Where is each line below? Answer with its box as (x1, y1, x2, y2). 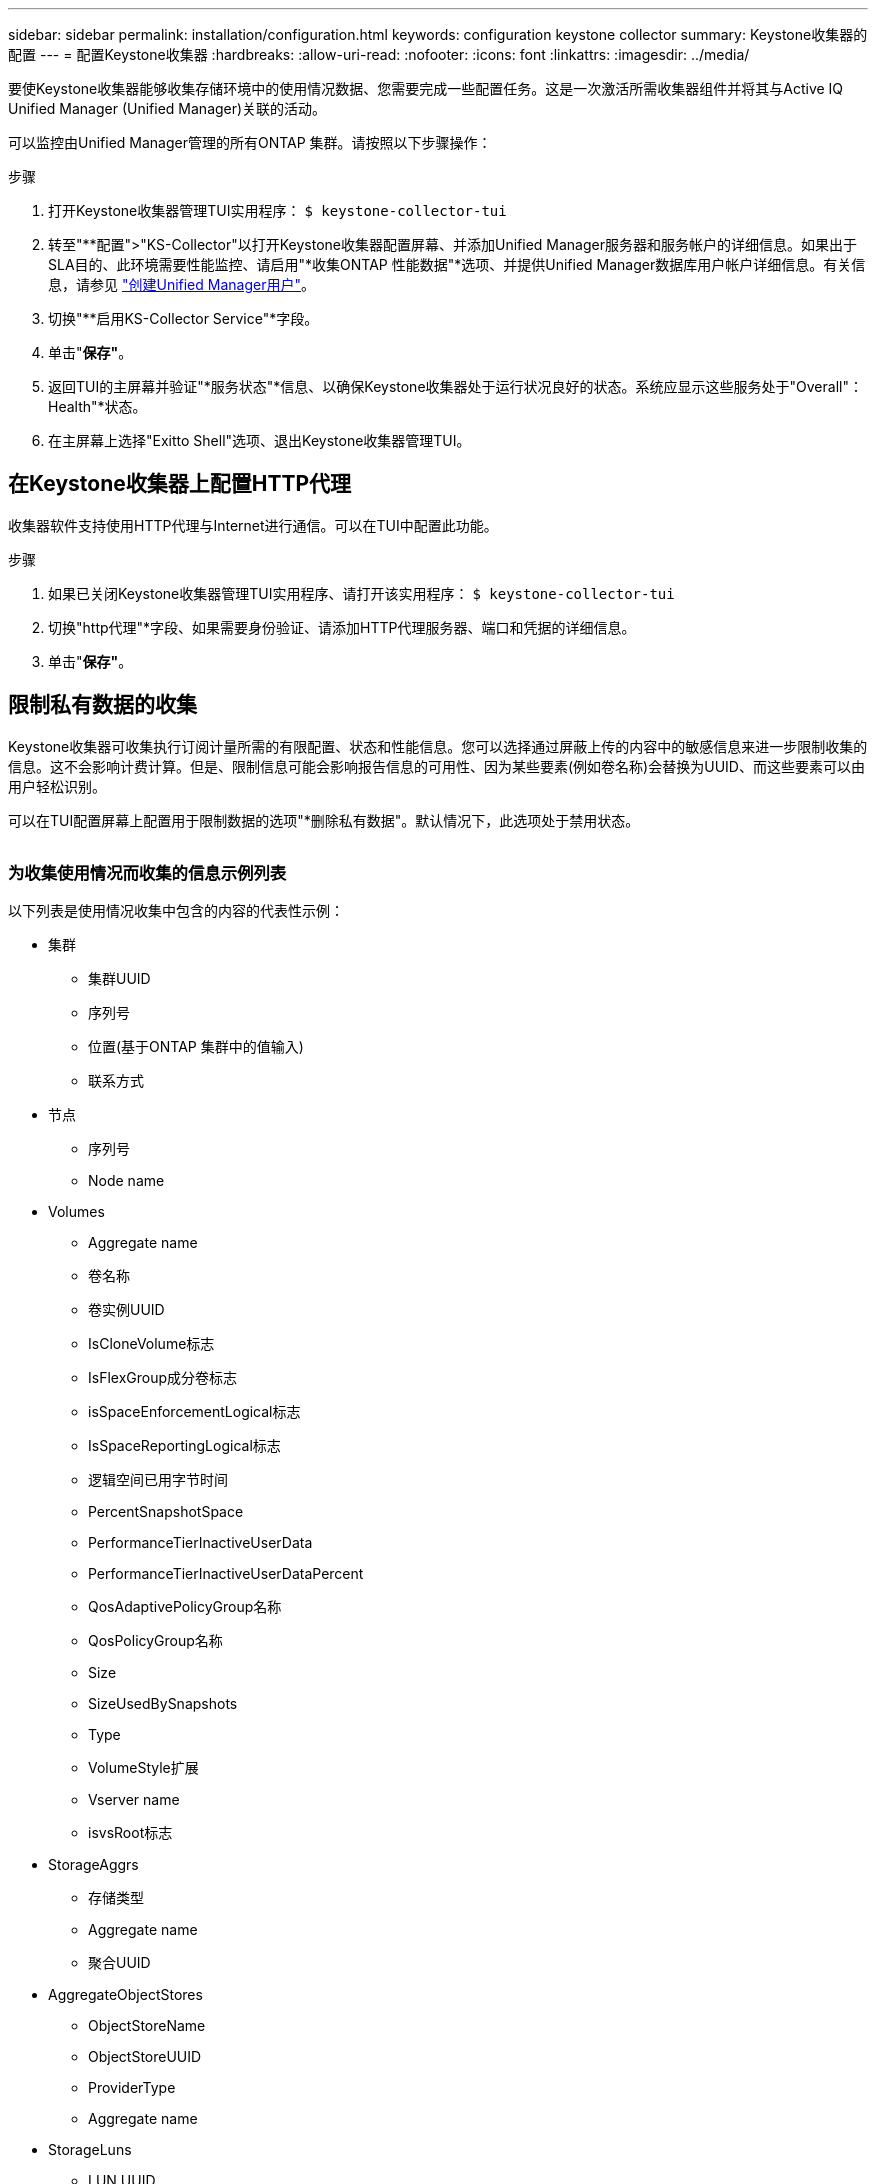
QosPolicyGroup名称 (88, 1632, 223, 1650)
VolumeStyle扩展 (88, 1759, 199, 1777)
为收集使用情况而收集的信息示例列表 (8, 863, 287, 884)
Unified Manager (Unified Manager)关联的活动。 (8, 100, 327, 117)
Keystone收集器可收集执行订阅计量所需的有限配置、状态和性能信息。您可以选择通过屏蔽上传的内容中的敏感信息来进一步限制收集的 (8, 737, 868, 755)
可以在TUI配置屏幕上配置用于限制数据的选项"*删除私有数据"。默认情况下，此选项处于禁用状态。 (8, 811, 640, 829)
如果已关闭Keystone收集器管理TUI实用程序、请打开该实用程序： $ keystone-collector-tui (48, 584, 675, 602)
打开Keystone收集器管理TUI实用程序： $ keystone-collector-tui (48, 202, 507, 219)
